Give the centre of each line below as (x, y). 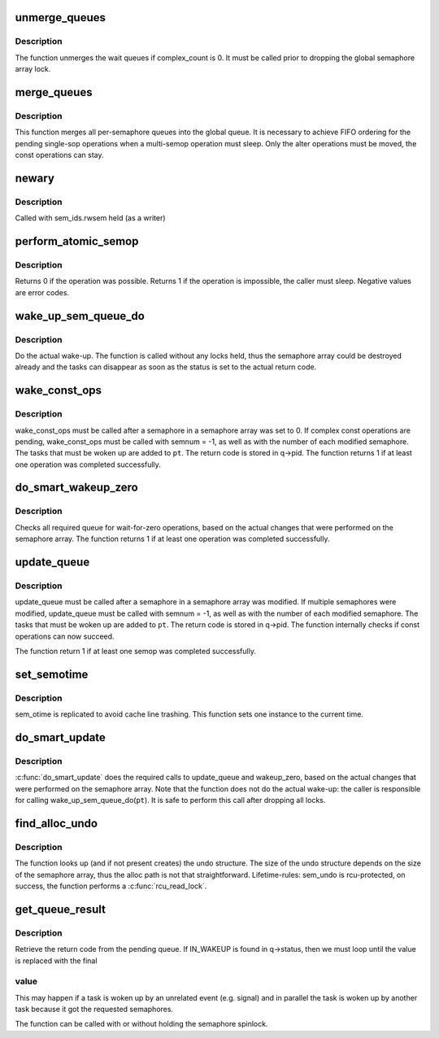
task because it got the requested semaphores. (94, 1010)
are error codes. (42, 292)
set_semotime (52, 674)
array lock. (33, 69)
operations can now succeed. (65, 636)
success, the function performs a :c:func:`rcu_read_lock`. (111, 886)
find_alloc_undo (56, 823)
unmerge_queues (60, 17)
